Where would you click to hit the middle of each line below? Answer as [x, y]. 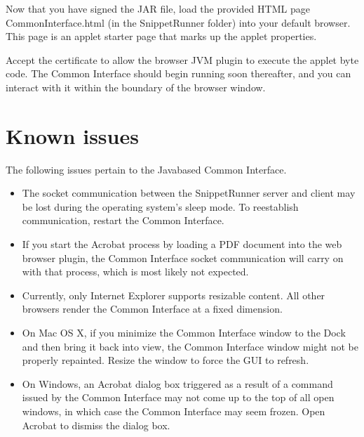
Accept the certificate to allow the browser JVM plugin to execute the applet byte [182, 59]
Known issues [72, 135]
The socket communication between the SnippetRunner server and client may [189, 193]
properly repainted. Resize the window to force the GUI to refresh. [166, 360]
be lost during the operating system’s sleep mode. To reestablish [160, 206]
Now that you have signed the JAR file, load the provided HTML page [158, 8]
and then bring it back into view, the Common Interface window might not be [190, 346]
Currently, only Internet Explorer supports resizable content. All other [174, 295]
